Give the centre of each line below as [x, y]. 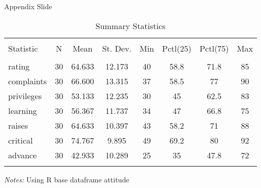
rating [19, 66]
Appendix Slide [28, 6]
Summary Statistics [130, 26]
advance [23, 155]
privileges [25, 96]
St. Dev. [117, 48]
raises [18, 125]
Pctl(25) [177, 48]
